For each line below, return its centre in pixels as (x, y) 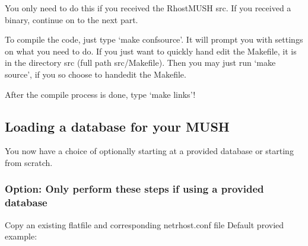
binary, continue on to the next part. (72, 19)
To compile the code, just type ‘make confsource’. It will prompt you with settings (154, 39)
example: (21, 236)
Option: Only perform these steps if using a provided (134, 189)
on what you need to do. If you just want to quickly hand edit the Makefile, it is (151, 51)
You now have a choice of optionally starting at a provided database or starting (149, 151)
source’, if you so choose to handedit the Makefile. (96, 74)
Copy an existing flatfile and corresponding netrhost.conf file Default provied (145, 224)
